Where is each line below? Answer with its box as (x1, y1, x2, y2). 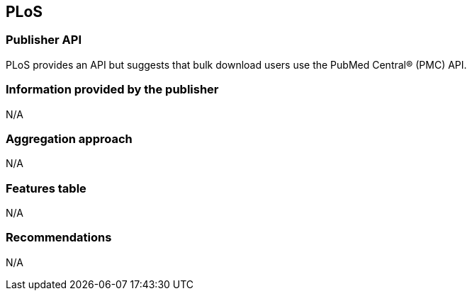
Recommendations (6, 230, 112, 245)
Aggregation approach (6, 131, 133, 146)
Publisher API (6, 33, 82, 47)
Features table (6, 181, 86, 195)
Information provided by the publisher (6, 82, 219, 97)
